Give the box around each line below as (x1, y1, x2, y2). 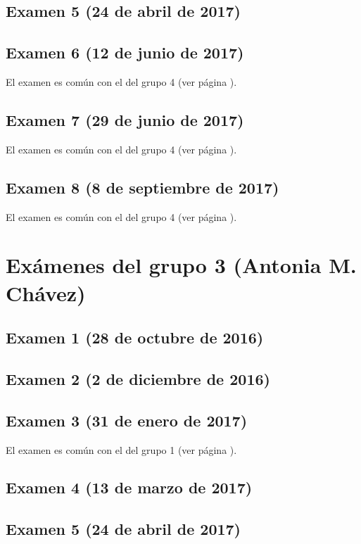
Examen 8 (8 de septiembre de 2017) (6, 176, 279, 198)
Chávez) (6, 278, 86, 307)
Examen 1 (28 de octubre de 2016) (6, 327, 264, 348)
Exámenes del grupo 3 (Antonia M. (6, 251, 357, 279)
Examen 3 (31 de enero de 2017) (6, 409, 248, 431)
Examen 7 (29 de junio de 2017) (6, 108, 244, 130)
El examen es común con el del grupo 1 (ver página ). (6, 442, 237, 457)
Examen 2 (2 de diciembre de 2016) (6, 367, 270, 389)
